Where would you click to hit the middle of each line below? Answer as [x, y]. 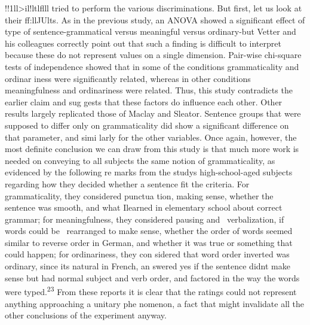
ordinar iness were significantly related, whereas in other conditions [128, 78]
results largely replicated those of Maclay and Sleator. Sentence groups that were [153, 113]
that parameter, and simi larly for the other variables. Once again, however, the [151, 137]
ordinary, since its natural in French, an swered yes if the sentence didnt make [148, 266]
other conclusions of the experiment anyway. [86, 315]
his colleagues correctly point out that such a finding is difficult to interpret [143, 43]
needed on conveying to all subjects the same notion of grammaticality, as [140, 160]
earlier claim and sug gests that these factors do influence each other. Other [144, 101]
